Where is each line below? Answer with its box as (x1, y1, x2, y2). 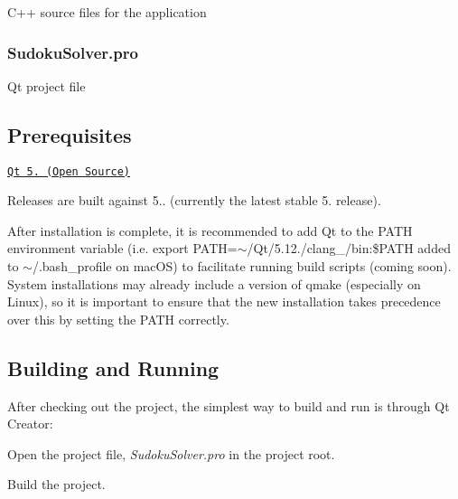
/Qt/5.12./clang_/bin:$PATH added (247, 239, 451, 258)
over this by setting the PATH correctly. (7, 309, 229, 328)
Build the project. (7, 475, 106, 494)
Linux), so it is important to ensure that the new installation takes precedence (7, 292, 441, 311)
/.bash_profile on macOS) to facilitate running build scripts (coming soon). (32, 257, 452, 276)
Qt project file (7, 76, 86, 95)
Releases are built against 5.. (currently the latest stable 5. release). (7, 191, 381, 210)
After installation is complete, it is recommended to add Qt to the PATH (7, 221, 413, 240)
